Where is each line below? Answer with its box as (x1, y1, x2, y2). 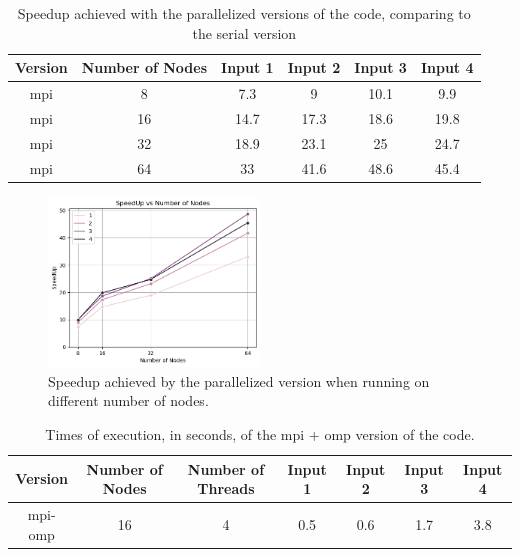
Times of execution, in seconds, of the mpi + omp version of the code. (45, 424, 475, 445)
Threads (197, 478, 255, 499)
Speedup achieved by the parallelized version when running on (48, 370, 430, 391)
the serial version (192, 22, 297, 43)
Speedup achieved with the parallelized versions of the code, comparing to (17, 3, 471, 23)
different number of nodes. (48, 390, 209, 411)
